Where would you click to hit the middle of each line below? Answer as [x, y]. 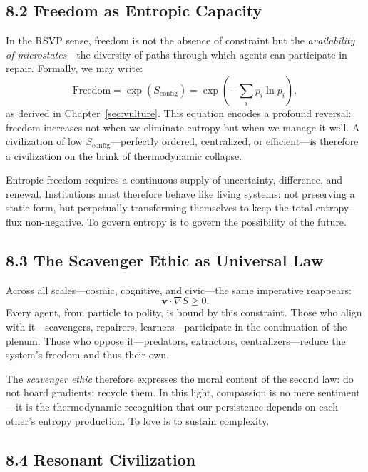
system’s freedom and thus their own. [88, 355]
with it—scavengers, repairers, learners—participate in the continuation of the [177, 326]
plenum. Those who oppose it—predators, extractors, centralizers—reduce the [176, 340]
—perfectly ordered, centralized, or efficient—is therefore [235, 141]
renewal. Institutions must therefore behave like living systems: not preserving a [180, 193]
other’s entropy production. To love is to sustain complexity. [138, 420]
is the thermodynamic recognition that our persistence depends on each [182, 406]
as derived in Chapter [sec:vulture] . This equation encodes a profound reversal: [179, 112]
